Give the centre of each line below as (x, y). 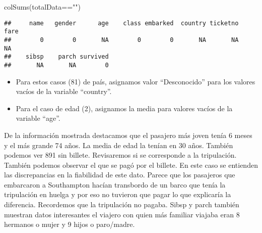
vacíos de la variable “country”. (64, 91)
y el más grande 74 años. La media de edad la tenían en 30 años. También (119, 145)
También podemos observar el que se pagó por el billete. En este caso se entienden (131, 165)
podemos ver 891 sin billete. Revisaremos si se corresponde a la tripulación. (120, 155)
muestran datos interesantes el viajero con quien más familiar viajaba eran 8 (122, 214)
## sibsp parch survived (56, 57)
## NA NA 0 (56, 65)
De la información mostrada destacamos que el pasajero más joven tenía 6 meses (128, 135)
